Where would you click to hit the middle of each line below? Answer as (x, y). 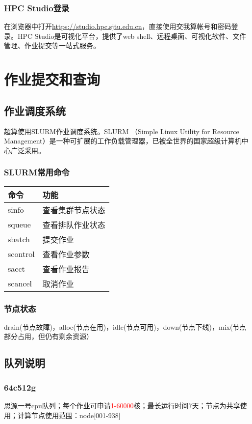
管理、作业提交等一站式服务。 (52, 45)
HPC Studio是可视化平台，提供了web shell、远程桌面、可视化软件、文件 (132, 36)
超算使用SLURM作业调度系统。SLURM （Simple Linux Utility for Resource (122, 131)
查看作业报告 (66, 269)
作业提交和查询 (52, 79)
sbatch (19, 239)
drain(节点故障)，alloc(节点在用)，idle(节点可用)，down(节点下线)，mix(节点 (125, 326)
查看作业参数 (66, 254)
